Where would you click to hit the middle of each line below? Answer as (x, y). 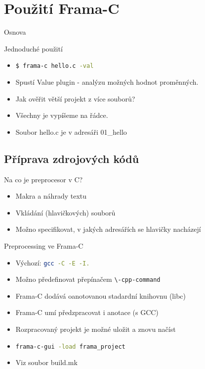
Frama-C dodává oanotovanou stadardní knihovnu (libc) (101, 295)
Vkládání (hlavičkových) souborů (65, 212)
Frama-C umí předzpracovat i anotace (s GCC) (87, 312)
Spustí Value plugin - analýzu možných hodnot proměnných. (107, 81)
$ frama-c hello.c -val (55, 66)
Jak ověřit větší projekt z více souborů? (75, 98)
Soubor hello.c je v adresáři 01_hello (71, 132)
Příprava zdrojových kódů (72, 158)
